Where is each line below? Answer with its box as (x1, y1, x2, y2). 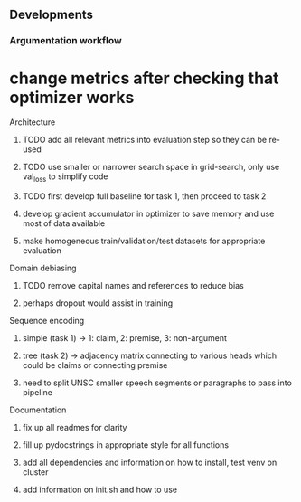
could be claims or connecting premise (22, 360, 168, 371)
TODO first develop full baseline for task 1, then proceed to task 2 (22, 191, 267, 202)
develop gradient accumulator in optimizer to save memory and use (22, 208, 275, 220)
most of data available (22, 218, 106, 229)
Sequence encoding (9, 316, 85, 327)
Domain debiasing (9, 262, 77, 274)
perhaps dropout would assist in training (22, 298, 174, 308)
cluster (22, 467, 49, 478)
